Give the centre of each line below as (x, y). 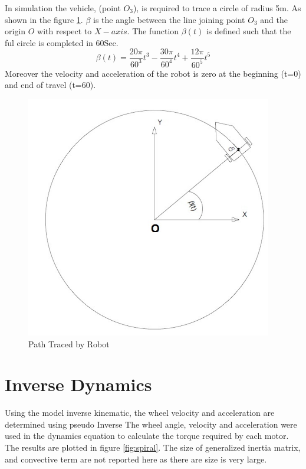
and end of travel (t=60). (50, 85)
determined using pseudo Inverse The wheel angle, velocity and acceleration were (151, 424)
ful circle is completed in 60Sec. (62, 42)
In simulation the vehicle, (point (63, 8)
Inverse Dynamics (78, 384)
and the (274, 19)
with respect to (65, 31)
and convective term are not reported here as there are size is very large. (136, 459)
